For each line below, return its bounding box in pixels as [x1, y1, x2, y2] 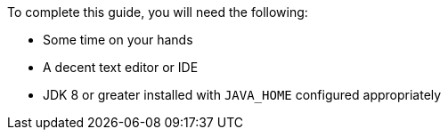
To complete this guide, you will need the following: [7, 4, 308, 20]
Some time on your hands [43, 32, 193, 47]
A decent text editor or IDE [43, 60, 199, 75]
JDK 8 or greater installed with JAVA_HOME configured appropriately [43, 87, 442, 102]
